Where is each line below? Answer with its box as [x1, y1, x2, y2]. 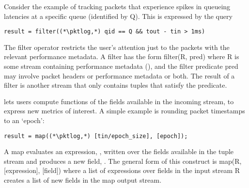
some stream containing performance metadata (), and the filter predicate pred [4, 61, 238, 71]
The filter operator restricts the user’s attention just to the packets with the [4, 42, 230, 52]
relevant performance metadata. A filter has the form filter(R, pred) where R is [4, 51, 239, 62]
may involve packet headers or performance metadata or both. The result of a [4, 70, 235, 80]
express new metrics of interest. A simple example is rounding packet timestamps [4, 106, 245, 116]
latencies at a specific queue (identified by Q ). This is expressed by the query [4, 11, 233, 21]
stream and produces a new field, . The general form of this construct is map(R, [4, 156, 242, 166]
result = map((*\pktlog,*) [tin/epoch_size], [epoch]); [4, 132, 188, 140]
